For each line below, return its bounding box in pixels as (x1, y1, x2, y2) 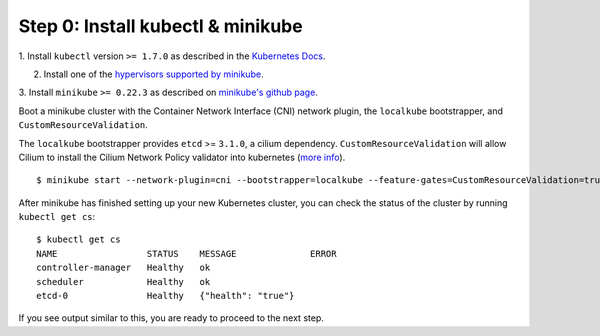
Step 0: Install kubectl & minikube (18, 15, 304, 37)
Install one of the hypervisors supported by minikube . (43, 68, 264, 80)
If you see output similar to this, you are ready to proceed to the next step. (18, 312, 324, 324)
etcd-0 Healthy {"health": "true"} (36, 290, 295, 302)
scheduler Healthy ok (36, 276, 211, 287)
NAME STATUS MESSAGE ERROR (36, 248, 337, 259)
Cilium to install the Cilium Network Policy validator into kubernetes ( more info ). (18, 151, 346, 163)
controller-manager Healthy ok (36, 262, 211, 274)
